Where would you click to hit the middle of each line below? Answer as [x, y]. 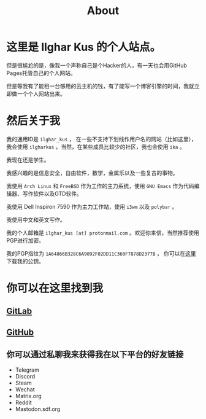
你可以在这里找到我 [55, 288]
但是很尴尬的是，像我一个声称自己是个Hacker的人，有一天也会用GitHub [97, 65]
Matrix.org [28, 396]
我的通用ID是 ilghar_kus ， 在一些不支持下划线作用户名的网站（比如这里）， [102, 139]
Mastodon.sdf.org [38, 409]
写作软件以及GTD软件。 [52, 194]
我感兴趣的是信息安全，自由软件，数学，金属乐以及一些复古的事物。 [92, 173]
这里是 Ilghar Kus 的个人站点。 [84, 47]
